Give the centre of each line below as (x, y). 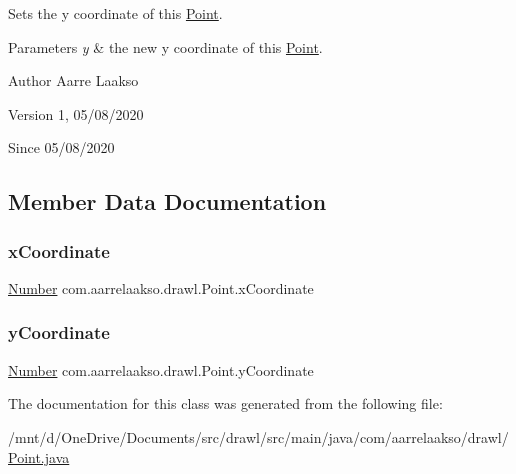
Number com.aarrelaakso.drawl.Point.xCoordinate (161, 287)
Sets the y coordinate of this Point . (115, 13)
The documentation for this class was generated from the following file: (225, 403)
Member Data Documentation (167, 201)
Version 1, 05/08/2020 (76, 113)
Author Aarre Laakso (73, 80)
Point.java (39, 456)
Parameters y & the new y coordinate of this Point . (165, 46)
